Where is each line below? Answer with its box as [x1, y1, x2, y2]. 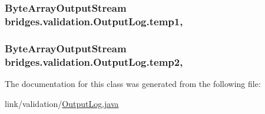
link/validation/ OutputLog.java [5, 97, 119, 109]
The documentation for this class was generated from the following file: [5, 77, 261, 89]
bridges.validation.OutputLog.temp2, [5, 54, 183, 69]
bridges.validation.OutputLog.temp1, [5, 14, 183, 28]
